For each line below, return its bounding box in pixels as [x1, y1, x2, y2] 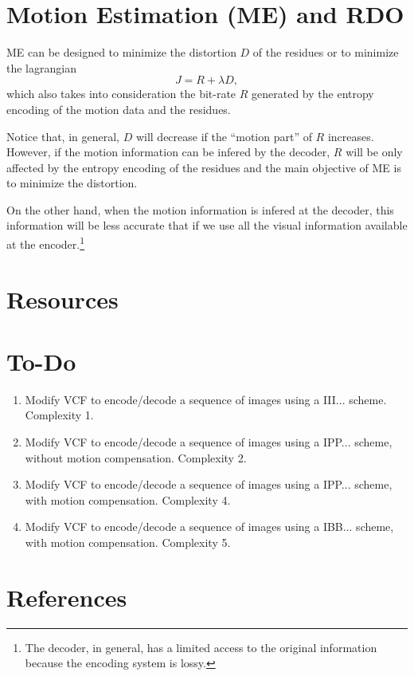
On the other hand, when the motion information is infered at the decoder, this [6, 201, 394, 218]
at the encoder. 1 [6, 234, 85, 252]
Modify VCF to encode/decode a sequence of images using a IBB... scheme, [25, 518, 394, 535]
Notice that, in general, [6, 128, 119, 144]
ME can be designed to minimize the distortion [6, 44, 236, 61]
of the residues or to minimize [252, 44, 399, 61]
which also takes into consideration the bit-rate [6, 85, 236, 102]
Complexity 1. [25, 407, 94, 423]
